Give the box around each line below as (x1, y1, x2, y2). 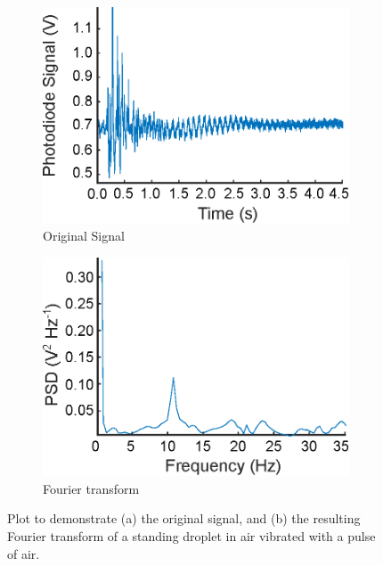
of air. (7, 544, 40, 562)
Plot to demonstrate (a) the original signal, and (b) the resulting (7, 509, 361, 528)
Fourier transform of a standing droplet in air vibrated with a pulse (7, 526, 376, 545)
